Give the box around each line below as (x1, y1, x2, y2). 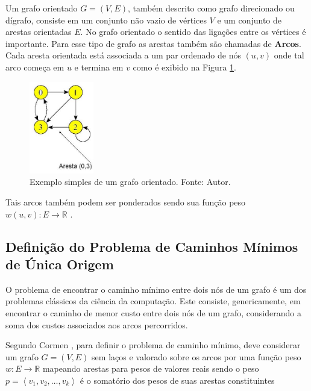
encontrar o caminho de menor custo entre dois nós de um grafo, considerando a (5, 306, 301, 319)
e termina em (74, 60, 124, 73)
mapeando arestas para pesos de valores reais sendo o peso (42, 362, 259, 375)
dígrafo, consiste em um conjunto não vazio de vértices (5, 13, 207, 26)
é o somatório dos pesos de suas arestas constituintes (80, 374, 275, 386)
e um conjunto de (217, 13, 281, 26)
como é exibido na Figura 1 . (133, 60, 236, 73)
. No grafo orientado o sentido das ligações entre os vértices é (80, 25, 306, 38)
